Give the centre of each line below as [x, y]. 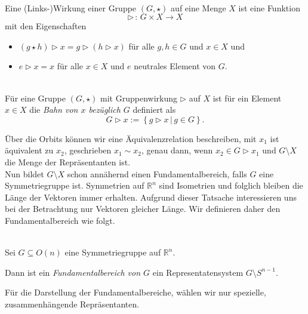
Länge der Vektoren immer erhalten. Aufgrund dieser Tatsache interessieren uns [151, 197]
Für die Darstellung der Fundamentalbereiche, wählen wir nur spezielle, [135, 292]
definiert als [154, 110]
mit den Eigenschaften [46, 26]
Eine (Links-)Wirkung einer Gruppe [71, 7]
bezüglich [104, 110]
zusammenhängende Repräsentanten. [72, 304]
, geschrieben [88, 150]
